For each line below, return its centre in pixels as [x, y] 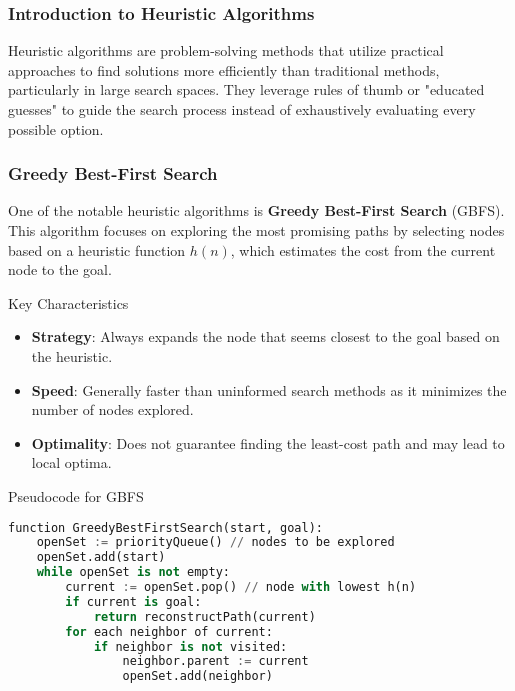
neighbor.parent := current [215, 661]
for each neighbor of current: [169, 631]
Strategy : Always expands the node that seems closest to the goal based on [265, 336]
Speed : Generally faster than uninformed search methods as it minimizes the [269, 389]
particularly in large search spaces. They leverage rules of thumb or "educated [246, 89]
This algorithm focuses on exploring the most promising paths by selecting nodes [256, 230]
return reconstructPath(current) [204, 616]
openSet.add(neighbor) [197, 676]
